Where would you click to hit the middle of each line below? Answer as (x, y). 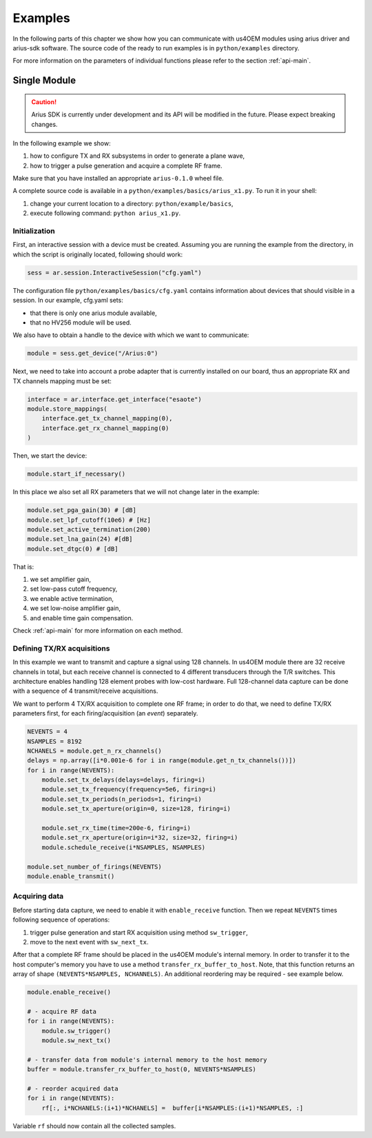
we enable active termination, (72, 598)
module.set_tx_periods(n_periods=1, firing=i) (122, 799)
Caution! (44, 102)
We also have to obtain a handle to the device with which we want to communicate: (131, 335)
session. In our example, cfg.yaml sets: (68, 301)
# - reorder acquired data (73, 1088)
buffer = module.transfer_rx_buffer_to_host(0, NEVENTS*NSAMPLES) (142, 1069)
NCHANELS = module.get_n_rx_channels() (94, 751)
